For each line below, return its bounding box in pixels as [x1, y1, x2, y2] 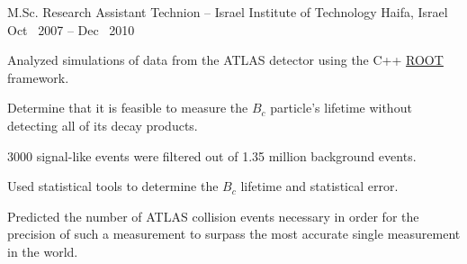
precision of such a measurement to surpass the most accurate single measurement [7, 224, 461, 243]
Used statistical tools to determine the [7, 177, 219, 196]
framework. [7, 68, 69, 86]
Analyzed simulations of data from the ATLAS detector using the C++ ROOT [7, 50, 444, 69]
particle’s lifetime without [270, 98, 412, 117]
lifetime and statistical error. [240, 177, 399, 196]
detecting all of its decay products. [7, 115, 198, 134]
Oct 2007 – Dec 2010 [7, 20, 135, 39]
